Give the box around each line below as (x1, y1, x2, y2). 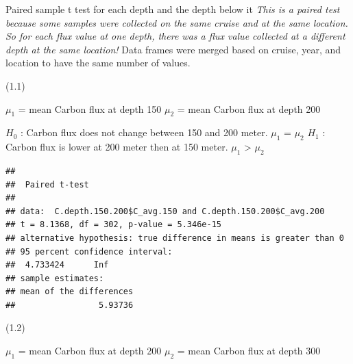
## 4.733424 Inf (5, 260, 109, 270)
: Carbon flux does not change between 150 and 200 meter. (20, 125, 268, 140)
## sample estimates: (5, 273, 104, 283)
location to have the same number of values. (5, 55, 191, 70)
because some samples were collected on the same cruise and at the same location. (5, 15, 348, 29)
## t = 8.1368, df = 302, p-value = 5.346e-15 (5, 220, 221, 230)
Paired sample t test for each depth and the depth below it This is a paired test (5, 2, 340, 16)
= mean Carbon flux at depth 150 (18, 101, 162, 116)
